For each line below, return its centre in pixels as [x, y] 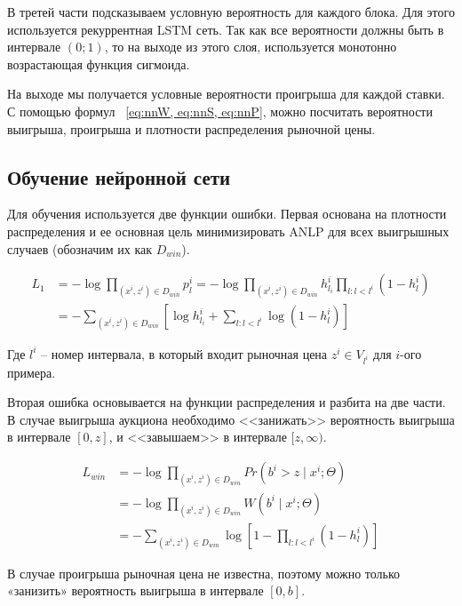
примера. [32, 372]
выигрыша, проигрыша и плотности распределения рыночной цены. [191, 128]
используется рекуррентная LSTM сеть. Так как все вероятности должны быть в [226, 29]
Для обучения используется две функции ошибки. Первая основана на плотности [227, 214]
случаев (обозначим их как [80, 248]
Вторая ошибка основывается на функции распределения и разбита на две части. [227, 402]
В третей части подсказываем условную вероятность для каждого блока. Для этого [231, 12]
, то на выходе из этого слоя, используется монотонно [251, 47]
